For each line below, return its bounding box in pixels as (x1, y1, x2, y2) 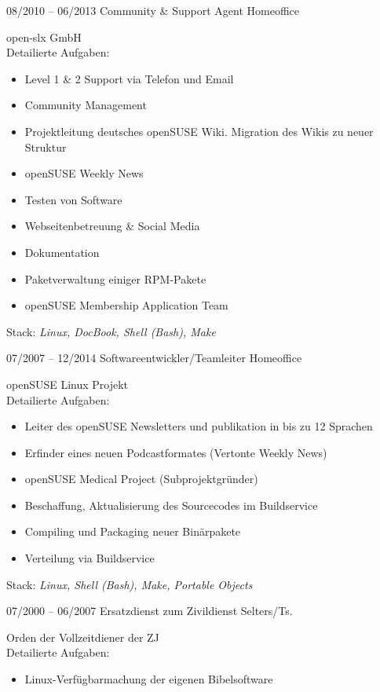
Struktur (24, 138, 67, 155)
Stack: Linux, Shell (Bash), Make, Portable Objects (6, 576, 253, 592)
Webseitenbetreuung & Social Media (24, 218, 200, 234)
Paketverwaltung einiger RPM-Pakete (24, 270, 206, 287)
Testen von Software (24, 191, 122, 207)
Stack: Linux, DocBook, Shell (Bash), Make (6, 323, 216, 339)
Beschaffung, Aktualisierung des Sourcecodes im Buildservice (24, 496, 318, 513)
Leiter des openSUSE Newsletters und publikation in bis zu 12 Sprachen (24, 418, 373, 434)
